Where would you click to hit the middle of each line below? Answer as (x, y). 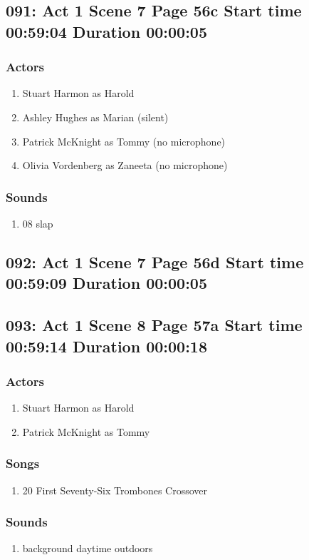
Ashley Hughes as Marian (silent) (95, 117)
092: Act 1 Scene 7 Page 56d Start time (155, 261)
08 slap (38, 223)
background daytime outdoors (88, 548)
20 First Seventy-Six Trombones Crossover (115, 490)
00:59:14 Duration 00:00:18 (106, 346)
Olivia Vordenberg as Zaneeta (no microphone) (125, 165)
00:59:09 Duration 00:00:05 (106, 283)
